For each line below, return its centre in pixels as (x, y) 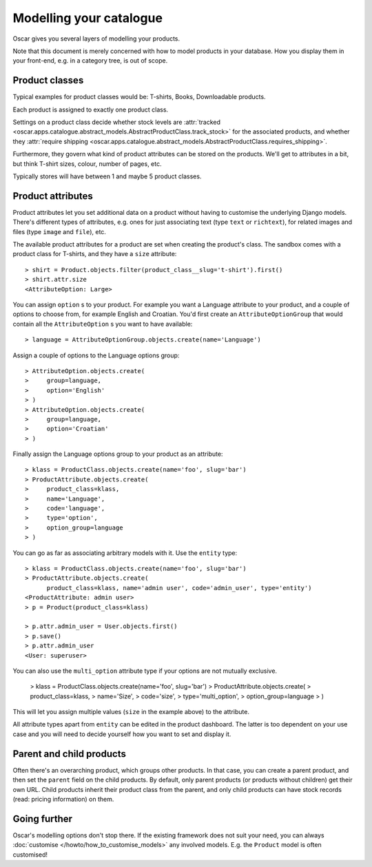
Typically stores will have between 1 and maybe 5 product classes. (107, 176)
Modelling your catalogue (88, 18)
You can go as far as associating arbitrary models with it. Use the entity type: (125, 553)
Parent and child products (70, 754)
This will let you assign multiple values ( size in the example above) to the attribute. (131, 712)
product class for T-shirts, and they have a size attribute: (95, 254)
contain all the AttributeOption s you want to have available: (103, 324)
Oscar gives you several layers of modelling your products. (96, 39)
